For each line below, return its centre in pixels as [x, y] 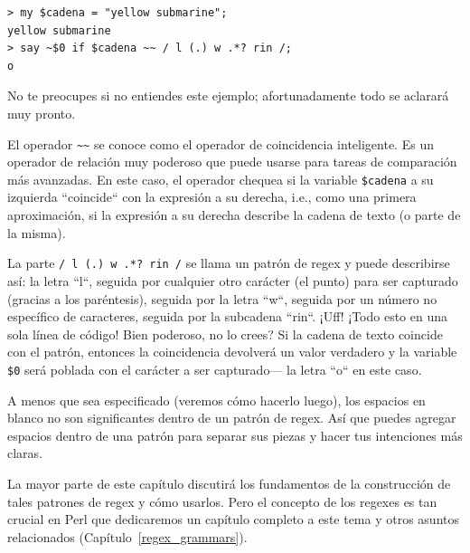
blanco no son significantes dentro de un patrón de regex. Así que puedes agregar [232, 418]
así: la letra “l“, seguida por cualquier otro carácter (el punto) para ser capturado [233, 280]
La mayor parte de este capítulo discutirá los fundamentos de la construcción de [229, 483]
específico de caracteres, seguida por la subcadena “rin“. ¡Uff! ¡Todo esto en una [228, 316]
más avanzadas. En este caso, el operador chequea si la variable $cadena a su [221, 179]
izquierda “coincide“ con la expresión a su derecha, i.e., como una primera [212, 197]
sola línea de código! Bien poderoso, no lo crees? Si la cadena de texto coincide [225, 334]
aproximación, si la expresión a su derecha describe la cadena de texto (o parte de [234, 215]
